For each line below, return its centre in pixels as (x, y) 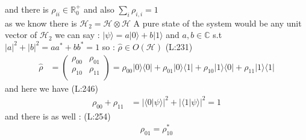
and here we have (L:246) (52, 88)
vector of (21, 35)
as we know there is (41, 23)
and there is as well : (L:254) (58, 116)
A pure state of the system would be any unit (217, 23)
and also (99, 9)
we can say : (77, 35)
